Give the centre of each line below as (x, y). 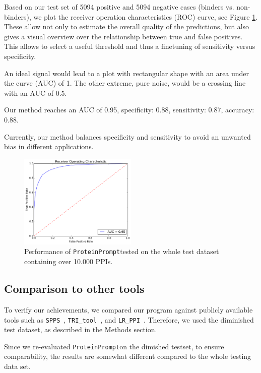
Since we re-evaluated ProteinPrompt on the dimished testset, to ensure (114, 346)
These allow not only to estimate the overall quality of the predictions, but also (127, 26)
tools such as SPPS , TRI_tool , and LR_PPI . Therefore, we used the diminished (129, 319)
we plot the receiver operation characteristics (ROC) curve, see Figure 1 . (146, 16)
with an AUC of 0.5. (36, 92)
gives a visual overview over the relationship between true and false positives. (123, 36)
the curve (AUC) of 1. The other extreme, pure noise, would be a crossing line (125, 83)
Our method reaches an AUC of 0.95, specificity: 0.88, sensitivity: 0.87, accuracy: (129, 110)
